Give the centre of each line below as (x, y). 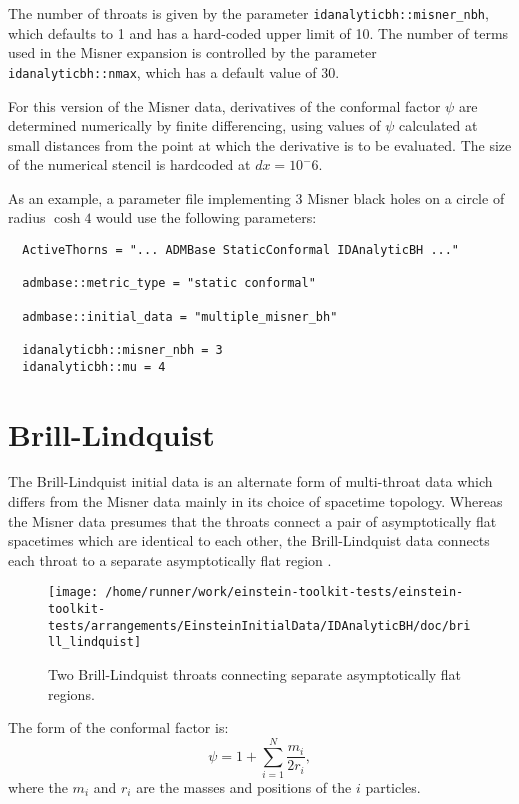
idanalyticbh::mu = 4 (94, 366)
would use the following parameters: (206, 217)
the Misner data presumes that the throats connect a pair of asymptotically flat (252, 520)
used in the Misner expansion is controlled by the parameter (192, 52)
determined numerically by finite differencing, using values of (194, 125)
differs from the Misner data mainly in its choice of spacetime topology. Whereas (255, 501)
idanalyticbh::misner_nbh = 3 (122, 350)
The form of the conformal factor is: (118, 727)
